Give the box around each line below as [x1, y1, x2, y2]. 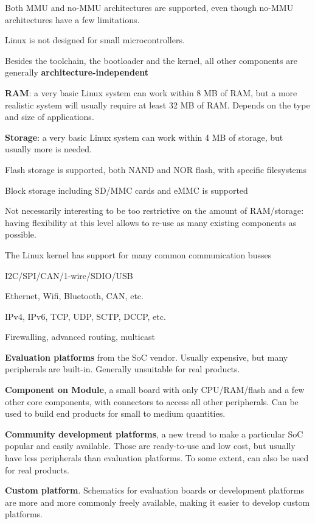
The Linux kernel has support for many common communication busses [5, 248, 272, 261]
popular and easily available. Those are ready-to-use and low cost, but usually [5, 439, 296, 452]
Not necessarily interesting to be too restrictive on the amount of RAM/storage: [5, 204, 304, 217]
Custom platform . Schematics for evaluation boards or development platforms [5, 484, 304, 497]
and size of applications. [5, 110, 94, 123]
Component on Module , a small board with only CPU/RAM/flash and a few [5, 383, 305, 396]
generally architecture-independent [5, 66, 149, 79]
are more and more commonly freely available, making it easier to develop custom [5, 495, 310, 508]
